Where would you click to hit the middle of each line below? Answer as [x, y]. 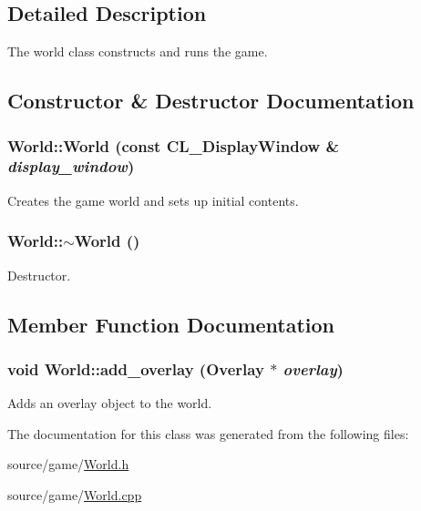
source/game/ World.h [68, 464]
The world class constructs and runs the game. [138, 51]
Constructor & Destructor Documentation [211, 101]
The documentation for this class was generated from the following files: [208, 433]
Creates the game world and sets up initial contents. [153, 200]
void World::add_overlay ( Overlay [136, 368]
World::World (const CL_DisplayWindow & [174, 145]
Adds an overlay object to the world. [110, 403]
